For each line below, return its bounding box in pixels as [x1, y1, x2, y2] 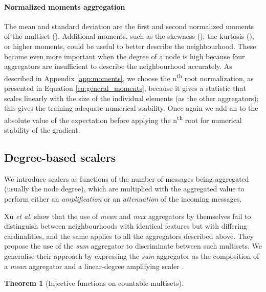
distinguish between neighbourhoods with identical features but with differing [4, 221, 247, 231]
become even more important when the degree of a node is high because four [4, 51, 245, 61]
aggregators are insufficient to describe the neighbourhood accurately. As [4, 61, 232, 71]
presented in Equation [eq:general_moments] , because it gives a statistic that [4, 83, 246, 93]
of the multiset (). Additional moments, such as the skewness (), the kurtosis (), [4, 31, 254, 41]
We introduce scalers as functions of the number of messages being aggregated [4, 173, 249, 184]
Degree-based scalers [4, 150, 116, 165]
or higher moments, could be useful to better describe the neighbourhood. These [4, 40, 256, 51]
